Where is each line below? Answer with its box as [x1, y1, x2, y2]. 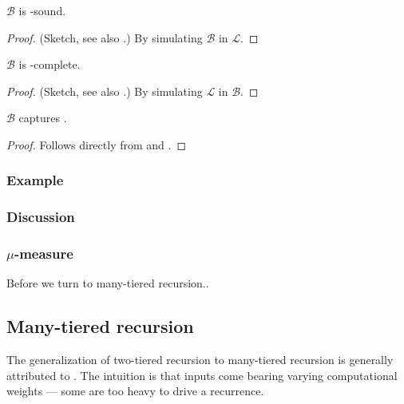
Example [6, 170, 64, 190]
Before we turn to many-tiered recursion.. [6, 275, 209, 291]
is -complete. [18, 56, 81, 73]
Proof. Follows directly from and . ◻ [6, 136, 187, 152]
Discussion [6, 207, 75, 227]
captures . [18, 109, 67, 126]
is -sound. [18, 2, 66, 18]
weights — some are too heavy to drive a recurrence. [6, 382, 264, 399]
